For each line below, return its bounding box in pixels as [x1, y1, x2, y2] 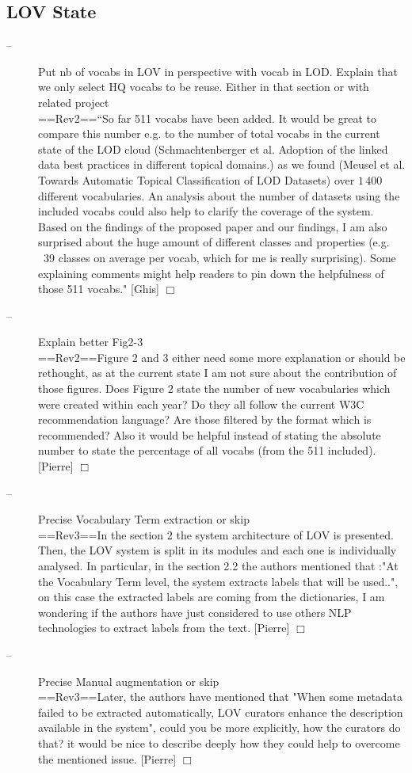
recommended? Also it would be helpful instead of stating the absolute [38, 426, 381, 443]
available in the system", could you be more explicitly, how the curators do [38, 719, 401, 736]
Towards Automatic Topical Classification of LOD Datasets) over [38, 171, 355, 188]
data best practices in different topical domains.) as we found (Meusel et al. [38, 156, 406, 173]
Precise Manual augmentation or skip [38, 672, 219, 689]
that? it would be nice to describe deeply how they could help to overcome [38, 734, 400, 751]
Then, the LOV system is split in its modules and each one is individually [38, 542, 397, 558]
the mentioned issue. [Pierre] [38, 750, 177, 767]
